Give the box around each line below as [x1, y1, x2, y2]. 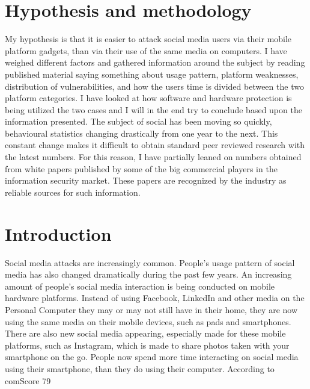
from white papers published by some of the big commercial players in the [5, 162, 278, 175]
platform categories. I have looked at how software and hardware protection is [5, 92, 292, 104]
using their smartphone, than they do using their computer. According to [5, 362, 275, 375]
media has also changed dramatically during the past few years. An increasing [5, 268, 292, 281]
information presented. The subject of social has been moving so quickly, [5, 115, 272, 128]
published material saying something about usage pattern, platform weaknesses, [5, 67, 299, 80]
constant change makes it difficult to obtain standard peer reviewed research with [5, 138, 305, 151]
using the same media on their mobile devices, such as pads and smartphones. [5, 315, 291, 328]
